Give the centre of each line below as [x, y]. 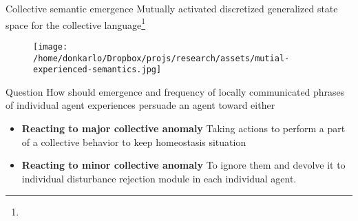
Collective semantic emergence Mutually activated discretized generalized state [172, 8]
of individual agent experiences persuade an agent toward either [140, 105]
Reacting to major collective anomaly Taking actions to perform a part [183, 128]
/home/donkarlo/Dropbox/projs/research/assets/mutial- [161, 58]
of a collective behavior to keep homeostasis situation [134, 141]
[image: [51, 46]
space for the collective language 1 [76, 23]
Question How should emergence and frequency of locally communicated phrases [175, 91]
